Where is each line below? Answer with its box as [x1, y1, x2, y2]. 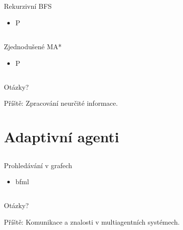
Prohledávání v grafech [4, 160, 72, 170]
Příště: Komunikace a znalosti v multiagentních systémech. [4, 216, 180, 227]
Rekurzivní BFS [4, 1, 52, 11]
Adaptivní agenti [4, 126, 119, 146]
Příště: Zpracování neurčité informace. [4, 98, 118, 108]
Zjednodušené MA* [4, 41, 62, 51]
